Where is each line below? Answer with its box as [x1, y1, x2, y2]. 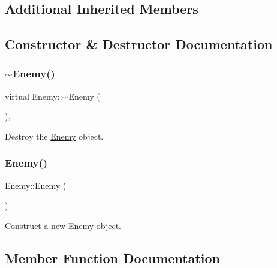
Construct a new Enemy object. [5, 219, 121, 231]
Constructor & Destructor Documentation [5, 35, 273, 53]
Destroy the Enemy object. [5, 130, 104, 142]
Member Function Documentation [5, 248, 221, 267]
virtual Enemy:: [5, 89, 62, 102]
